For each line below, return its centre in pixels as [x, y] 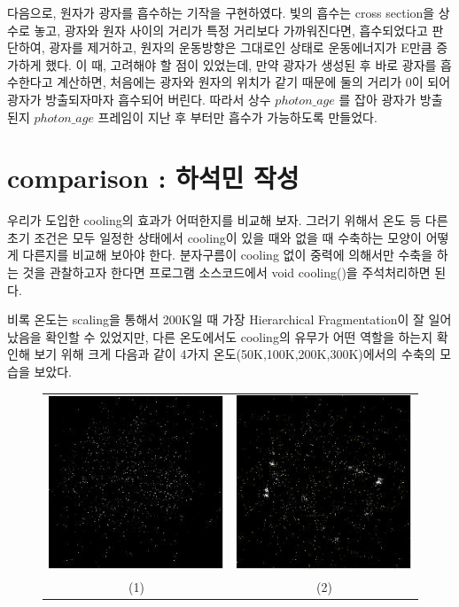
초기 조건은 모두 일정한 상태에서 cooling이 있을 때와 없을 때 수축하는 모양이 [214, 237]
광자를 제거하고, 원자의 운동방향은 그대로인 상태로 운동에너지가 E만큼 [241, 47]
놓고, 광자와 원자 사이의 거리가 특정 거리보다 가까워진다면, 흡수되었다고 [231, 30]
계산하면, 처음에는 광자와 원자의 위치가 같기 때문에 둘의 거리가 [229, 82]
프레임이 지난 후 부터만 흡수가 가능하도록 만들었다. [237, 117]
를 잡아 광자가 [377, 99]
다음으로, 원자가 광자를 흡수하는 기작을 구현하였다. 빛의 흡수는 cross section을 [221, 12]
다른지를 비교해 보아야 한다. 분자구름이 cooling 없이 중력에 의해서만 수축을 [228, 255]
